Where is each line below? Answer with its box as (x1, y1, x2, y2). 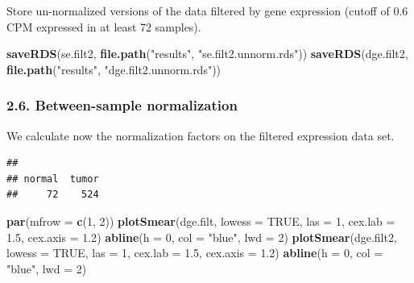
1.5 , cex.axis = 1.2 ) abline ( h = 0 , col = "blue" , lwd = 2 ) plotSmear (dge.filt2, (6, 228, 397, 245)
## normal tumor (6, 173, 99, 185)
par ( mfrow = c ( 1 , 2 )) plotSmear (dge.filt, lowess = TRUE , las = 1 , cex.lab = (6, 212, 395, 229)
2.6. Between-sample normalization (6, 95, 238, 115)
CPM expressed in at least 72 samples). (6, 18, 201, 35)
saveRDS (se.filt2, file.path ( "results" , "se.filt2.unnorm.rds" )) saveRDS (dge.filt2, (6, 45, 408, 62)
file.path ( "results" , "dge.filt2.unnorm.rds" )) (6, 60, 221, 77)
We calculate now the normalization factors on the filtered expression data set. (6, 127, 395, 144)
